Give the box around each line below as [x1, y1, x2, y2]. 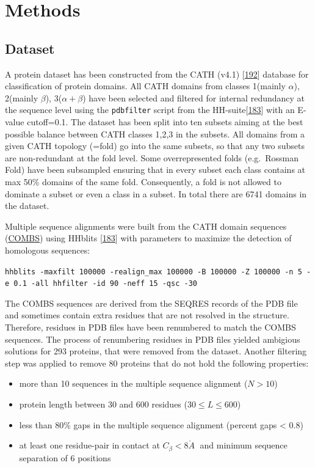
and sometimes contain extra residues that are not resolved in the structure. [5, 309, 289, 321]
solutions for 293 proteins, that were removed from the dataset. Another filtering [5, 345, 307, 357]
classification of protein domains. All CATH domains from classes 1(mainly [5, 79, 286, 92]
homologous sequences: [5, 243, 90, 256]
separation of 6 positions [19, 451, 111, 464]
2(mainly [5, 91, 38, 104]
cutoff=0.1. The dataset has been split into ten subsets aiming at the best [27, 115, 303, 128]
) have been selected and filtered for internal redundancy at [82, 91, 305, 104]
